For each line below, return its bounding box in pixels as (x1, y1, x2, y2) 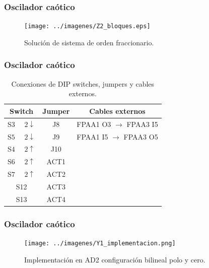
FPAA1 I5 (77, 131, 108, 142)
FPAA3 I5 (126, 118, 158, 129)
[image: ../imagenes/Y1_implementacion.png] (24, 240, 176, 247)
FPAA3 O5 (123, 131, 158, 142)
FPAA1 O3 (77, 118, 111, 129)
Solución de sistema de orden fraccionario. (24, 37, 154, 47)
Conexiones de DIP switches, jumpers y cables (11, 78, 155, 89)
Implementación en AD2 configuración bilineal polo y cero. (24, 254, 205, 264)
